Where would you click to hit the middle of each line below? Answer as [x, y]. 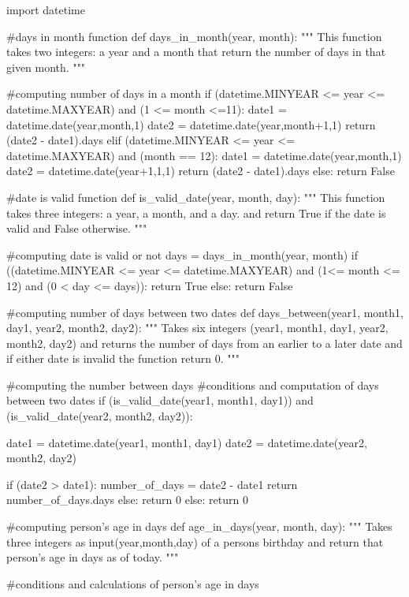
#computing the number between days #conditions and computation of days [193, 384]
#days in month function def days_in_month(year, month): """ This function [194, 36]
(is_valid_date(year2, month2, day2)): [100, 416]
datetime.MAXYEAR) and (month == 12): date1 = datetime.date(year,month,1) [204, 155]
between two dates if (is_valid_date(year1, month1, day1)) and [160, 400]
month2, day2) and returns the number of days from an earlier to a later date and [204, 343]
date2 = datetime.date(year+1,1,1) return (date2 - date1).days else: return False [201, 171]
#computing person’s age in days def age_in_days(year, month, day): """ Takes [199, 526]
